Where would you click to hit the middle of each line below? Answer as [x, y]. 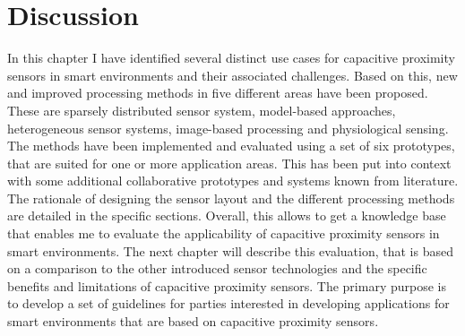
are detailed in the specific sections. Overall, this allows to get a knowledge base [227, 215]
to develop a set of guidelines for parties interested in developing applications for [228, 303]
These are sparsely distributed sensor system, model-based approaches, [202, 110]
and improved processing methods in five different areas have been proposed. [218, 93]
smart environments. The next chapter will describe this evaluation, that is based [230, 250]
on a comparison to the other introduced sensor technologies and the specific [217, 268]
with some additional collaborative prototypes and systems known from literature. [233, 181]
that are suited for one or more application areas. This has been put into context [229, 163]
